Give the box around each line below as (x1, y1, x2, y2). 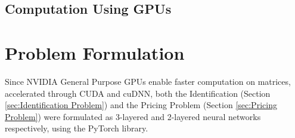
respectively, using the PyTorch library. (5, 122, 148, 134)
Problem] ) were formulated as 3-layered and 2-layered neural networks (5, 110, 261, 122)
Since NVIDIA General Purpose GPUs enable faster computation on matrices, (5, 75, 291, 87)
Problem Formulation (5, 40, 185, 65)
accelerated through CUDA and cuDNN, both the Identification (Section (5, 87, 271, 99)
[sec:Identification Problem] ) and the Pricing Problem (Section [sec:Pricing (5, 99, 277, 111)
